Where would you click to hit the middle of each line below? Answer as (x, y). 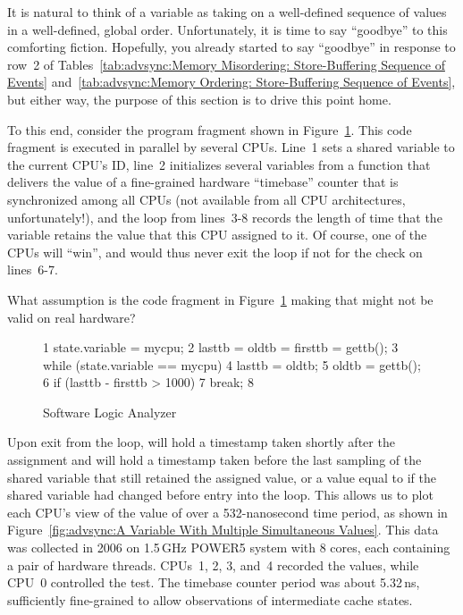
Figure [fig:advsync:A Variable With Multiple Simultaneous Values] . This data (223, 530)
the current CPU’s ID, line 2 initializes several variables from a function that (219, 164)
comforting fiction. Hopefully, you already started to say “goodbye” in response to (231, 47)
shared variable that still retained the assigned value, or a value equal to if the (222, 477)
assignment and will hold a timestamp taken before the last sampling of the (215, 460)
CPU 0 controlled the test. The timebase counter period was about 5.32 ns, (214, 582)
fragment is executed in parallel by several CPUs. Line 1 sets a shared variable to (231, 147)
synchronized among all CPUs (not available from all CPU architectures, (206, 199)
